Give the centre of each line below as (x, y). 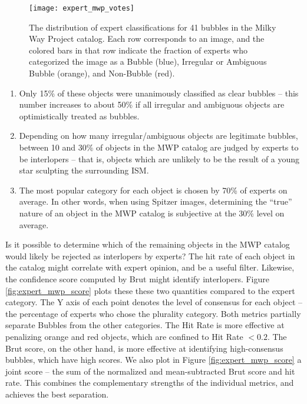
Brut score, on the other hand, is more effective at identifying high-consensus (144, 348)
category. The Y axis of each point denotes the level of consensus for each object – (154, 302)
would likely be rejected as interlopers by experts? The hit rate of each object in (150, 256)
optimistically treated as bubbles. (79, 116)
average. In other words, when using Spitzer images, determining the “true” (156, 201)
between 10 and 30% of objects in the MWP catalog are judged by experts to (159, 147)
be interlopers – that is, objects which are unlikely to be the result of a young (159, 158)
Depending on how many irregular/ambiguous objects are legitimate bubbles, (159, 136)
